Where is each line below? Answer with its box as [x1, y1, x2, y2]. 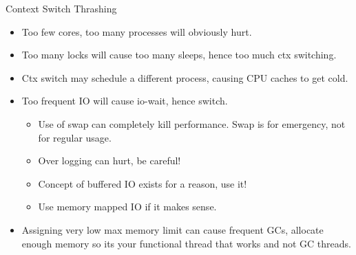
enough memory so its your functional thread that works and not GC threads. [21, 236, 351, 250]
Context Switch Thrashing [6, 1, 117, 15]
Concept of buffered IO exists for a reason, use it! [38, 176, 247, 190]
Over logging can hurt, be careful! [38, 153, 181, 168]
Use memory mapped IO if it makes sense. [38, 199, 217, 214]
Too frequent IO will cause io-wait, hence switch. [21, 93, 228, 108]
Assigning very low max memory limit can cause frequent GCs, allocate [21, 222, 324, 236]
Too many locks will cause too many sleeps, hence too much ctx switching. [21, 47, 337, 62]
